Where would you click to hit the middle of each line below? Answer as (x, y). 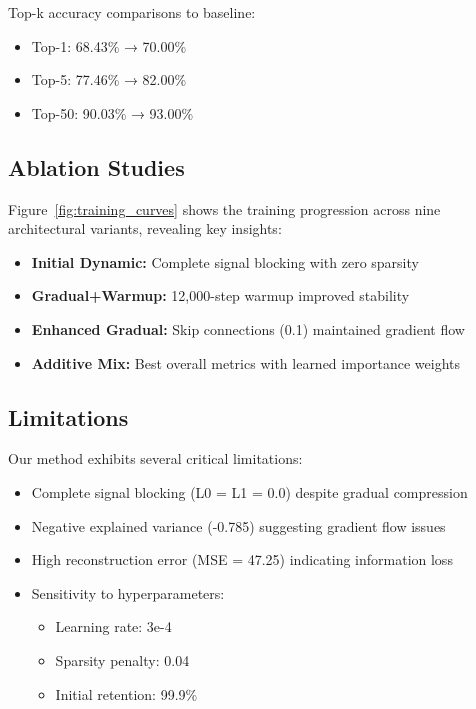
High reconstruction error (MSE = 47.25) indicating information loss (242, 559)
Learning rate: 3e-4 (113, 626)
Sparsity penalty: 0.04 (122, 659)
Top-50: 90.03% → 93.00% (112, 112)
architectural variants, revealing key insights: (145, 228)
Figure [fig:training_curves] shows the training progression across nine (224, 208)
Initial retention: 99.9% (126, 693)
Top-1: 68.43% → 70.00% (109, 45)
